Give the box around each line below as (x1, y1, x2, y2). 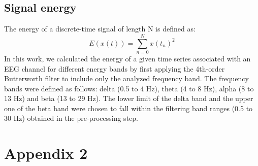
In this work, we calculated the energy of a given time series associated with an (4, 53, 251, 63)
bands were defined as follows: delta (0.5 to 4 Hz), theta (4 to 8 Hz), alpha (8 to (4, 83, 254, 93)
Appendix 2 (4, 143, 88, 163)
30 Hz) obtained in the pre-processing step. (4, 113, 138, 123)
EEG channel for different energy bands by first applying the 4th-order (4, 63, 225, 74)
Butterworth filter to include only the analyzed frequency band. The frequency (4, 73, 249, 84)
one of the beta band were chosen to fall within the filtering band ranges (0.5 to (4, 103, 253, 113)
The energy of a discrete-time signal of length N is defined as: (4, 23, 196, 34)
